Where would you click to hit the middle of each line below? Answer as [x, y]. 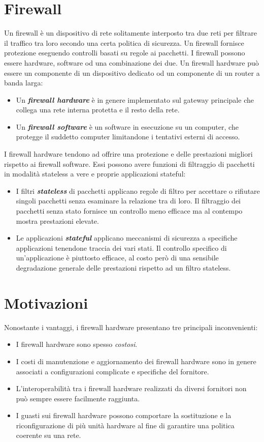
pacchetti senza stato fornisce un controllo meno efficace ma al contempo [129, 211]
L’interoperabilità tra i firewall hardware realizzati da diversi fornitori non [131, 388]
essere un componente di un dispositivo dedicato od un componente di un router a [132, 72]
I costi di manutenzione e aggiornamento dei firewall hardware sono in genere [136, 361]
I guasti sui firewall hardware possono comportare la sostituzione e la [124, 415]
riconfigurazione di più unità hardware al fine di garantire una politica [125, 425]
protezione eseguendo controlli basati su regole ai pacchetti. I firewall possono [125, 53]
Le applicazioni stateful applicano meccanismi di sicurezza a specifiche [127, 238]
